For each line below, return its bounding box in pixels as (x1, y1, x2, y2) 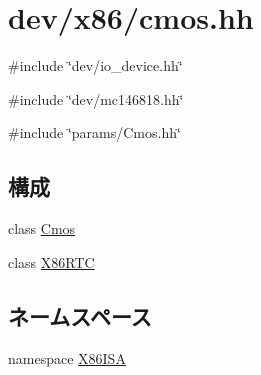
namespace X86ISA (8, 347, 126, 368)
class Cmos (8, 218, 76, 239)
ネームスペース (8, 300, 152, 331)
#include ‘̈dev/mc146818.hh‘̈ (8, 88, 184, 109)
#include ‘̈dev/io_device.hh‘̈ (8, 55, 183, 76)
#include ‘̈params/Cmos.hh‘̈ (8, 122, 181, 143)
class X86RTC (8, 251, 95, 272)
